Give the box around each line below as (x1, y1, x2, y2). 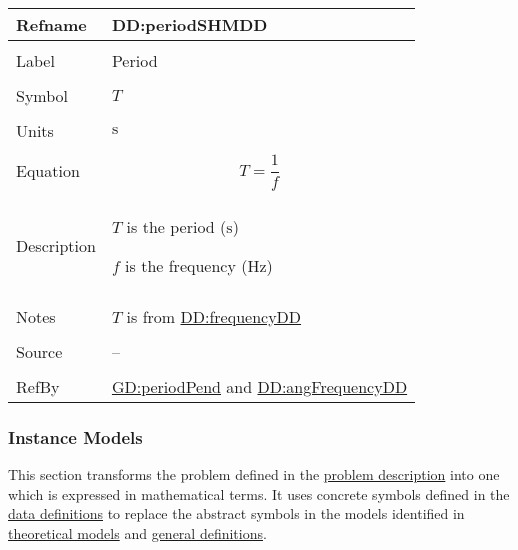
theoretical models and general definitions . (8, 522, 267, 543)
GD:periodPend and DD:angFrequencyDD (111, 374, 408, 398)
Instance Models (8, 424, 143, 449)
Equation (16, 158, 80, 182)
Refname (16, 13, 87, 36)
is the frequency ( (125, 253, 248, 277)
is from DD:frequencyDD (126, 304, 302, 328)
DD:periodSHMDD (111, 13, 268, 36)
